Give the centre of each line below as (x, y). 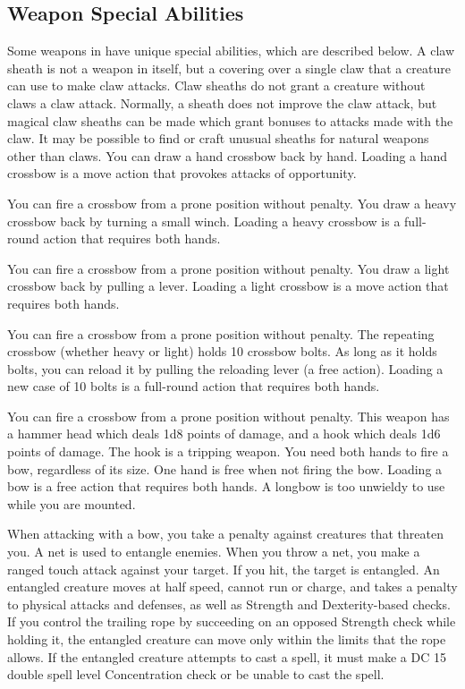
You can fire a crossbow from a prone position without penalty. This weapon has (228, 416)
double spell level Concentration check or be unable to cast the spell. (196, 674)
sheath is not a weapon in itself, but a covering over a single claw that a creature (229, 68)
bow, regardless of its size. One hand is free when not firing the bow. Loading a (225, 468)
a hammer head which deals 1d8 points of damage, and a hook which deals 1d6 (224, 434)
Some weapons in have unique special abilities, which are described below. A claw (231, 51)
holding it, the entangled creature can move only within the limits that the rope (227, 639)
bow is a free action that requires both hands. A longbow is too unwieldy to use (226, 486)
